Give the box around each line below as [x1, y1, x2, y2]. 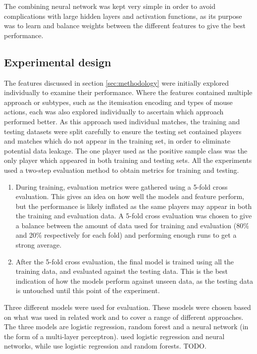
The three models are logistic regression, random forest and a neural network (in [4, 321, 249, 332]
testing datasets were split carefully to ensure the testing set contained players [4, 126, 242, 136]
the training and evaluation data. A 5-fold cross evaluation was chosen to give [15, 210, 252, 221]
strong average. [15, 240, 62, 250]
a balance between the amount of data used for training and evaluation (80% [15, 220, 249, 230]
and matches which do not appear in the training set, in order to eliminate [4, 136, 231, 146]
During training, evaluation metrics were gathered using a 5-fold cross [15, 181, 228, 192]
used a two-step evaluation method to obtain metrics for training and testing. [4, 164, 239, 175]
